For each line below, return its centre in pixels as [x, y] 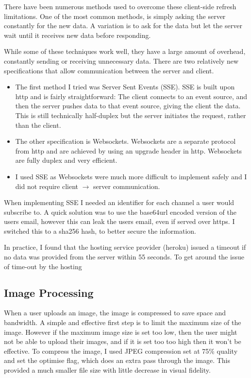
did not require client [47, 186]
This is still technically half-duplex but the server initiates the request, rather [131, 115]
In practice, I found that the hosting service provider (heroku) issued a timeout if [125, 247]
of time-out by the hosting [43, 266]
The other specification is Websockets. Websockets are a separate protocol [125, 141]
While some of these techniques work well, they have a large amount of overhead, [125, 51]
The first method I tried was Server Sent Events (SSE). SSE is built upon [125, 87]
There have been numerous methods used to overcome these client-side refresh [120, 6]
